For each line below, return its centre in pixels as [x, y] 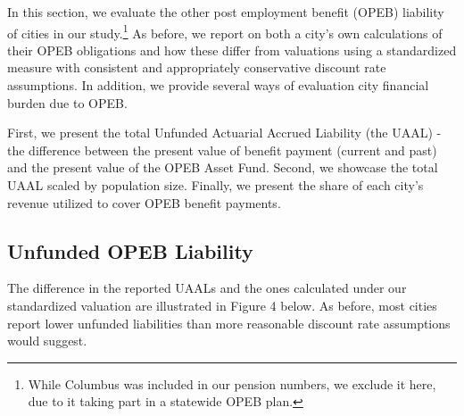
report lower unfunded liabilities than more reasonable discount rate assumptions [229, 323]
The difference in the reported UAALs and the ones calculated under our [207, 288]
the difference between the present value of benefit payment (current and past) [222, 150]
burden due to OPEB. [67, 102]
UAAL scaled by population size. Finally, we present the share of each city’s [215, 185]
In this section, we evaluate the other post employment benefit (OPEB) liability [226, 12]
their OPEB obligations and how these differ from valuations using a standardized [232, 50]
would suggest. [47, 341]
